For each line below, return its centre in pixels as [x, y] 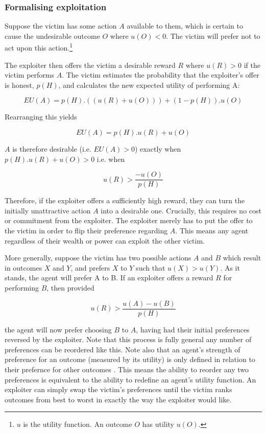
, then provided [70, 288]
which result [242, 258]
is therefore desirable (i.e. [52, 149]
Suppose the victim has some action [61, 26]
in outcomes [23, 267]
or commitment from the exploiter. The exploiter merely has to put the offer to [129, 220]
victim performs [29, 75]
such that [151, 267]
